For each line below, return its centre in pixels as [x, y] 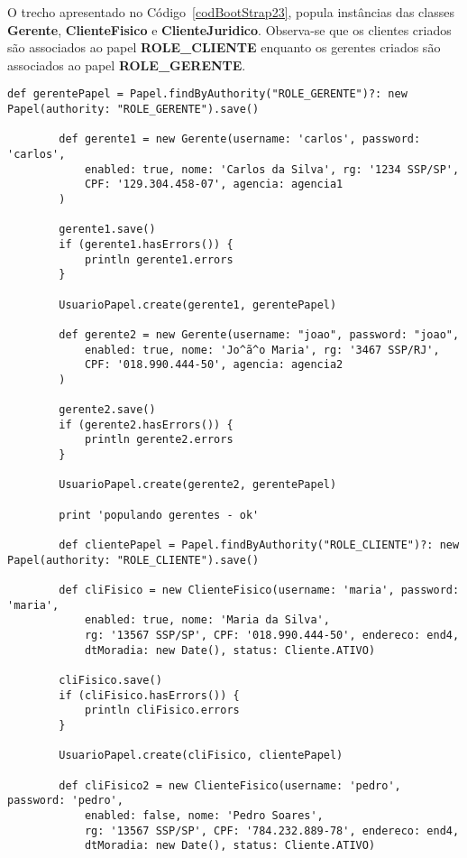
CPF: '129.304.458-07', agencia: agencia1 [214, 185]
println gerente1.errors [159, 259]
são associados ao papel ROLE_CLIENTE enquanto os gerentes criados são [224, 47]
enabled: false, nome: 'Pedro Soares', [204, 815]
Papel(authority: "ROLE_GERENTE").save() [133, 110]
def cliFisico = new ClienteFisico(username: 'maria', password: [259, 590]
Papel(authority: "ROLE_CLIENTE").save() [133, 560]
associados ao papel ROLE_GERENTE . [127, 65]
